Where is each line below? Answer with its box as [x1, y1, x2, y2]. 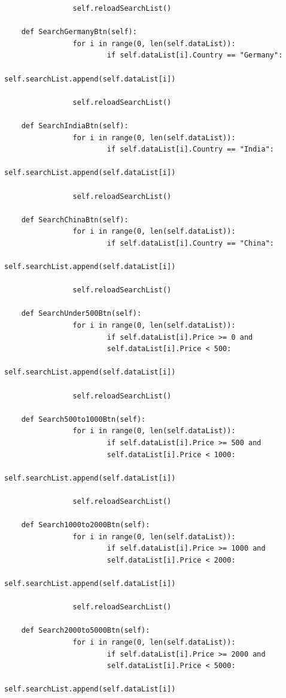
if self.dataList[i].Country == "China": [107, 238, 275, 247]
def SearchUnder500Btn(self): [21, 309, 142, 318]
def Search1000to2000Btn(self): [21, 521, 150, 530]
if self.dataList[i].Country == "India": [107, 145, 275, 154]
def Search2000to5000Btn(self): [21, 626, 150, 635]
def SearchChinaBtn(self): [21, 215, 129, 224]
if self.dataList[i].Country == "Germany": [107, 51, 283, 60]
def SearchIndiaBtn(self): [21, 121, 129, 130]
